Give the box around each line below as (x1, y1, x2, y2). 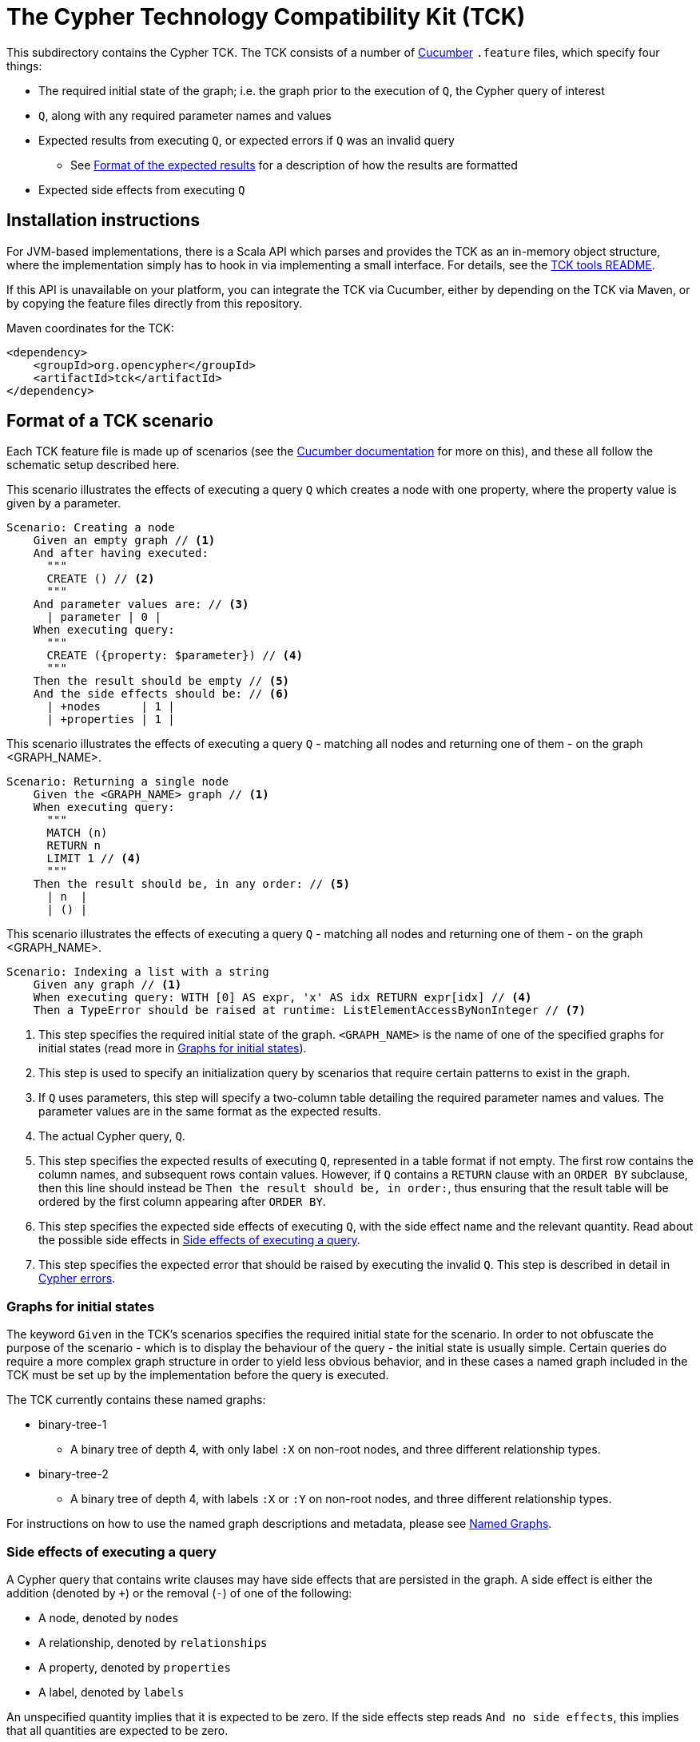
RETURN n (46, 839, 101, 853)
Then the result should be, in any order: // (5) (33, 877, 350, 891)
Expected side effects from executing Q (38, 182, 245, 197)
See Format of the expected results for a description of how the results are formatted (70, 157, 518, 172)
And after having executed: (33, 547, 209, 560)
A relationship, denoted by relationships (38, 1635, 268, 1649)
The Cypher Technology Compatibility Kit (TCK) (6, 3, 526, 30)
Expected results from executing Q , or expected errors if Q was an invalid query (38, 133, 455, 147)
